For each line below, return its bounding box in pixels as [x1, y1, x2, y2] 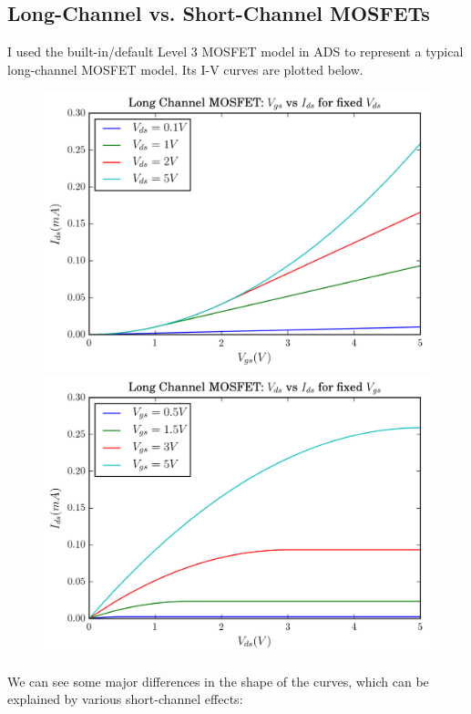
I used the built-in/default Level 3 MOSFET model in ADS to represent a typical [7, 42, 464, 61]
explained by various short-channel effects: [7, 689, 243, 709]
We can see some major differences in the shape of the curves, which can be [7, 671, 429, 690]
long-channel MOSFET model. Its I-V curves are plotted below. [7, 59, 363, 78]
